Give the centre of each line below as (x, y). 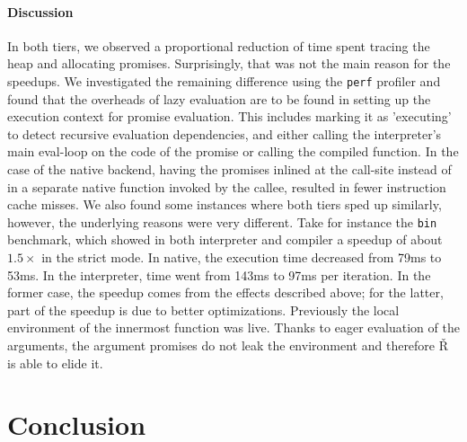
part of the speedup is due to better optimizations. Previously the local (203, 309)
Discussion (40, 11)
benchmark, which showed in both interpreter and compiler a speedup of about (225, 239)
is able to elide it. (55, 362)
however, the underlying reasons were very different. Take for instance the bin (222, 221)
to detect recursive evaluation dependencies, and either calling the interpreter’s (225, 133)
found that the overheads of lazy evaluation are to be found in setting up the (219, 98)
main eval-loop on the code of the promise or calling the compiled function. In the (233, 151)
